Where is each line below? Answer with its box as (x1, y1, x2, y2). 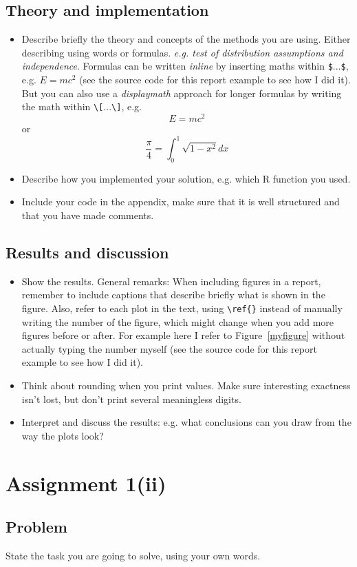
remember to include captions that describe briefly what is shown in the (21, 287, 325, 302)
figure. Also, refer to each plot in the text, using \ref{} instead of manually (21, 301, 343, 316)
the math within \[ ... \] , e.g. (21, 99, 142, 114)
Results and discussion (6, 242, 169, 263)
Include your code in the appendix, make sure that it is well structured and (21, 194, 340, 209)
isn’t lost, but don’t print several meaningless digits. (21, 391, 241, 406)
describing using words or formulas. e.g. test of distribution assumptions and (21, 45, 343, 59)
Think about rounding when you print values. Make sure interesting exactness (21, 378, 351, 393)
